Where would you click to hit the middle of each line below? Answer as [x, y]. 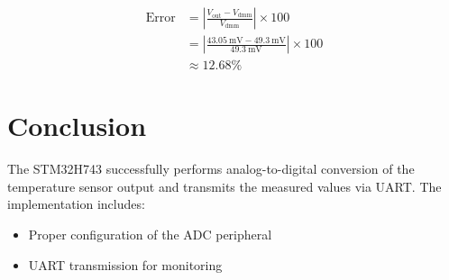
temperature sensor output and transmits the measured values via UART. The [224, 186]
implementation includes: [76, 204]
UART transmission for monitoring [125, 264]
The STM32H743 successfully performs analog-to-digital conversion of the [211, 169]
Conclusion [77, 126]
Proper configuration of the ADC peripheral [150, 234]
